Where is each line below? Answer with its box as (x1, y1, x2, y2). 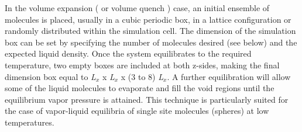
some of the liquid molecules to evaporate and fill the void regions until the (5, 82, 274, 94)
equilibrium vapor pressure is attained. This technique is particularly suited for (5, 93, 289, 105)
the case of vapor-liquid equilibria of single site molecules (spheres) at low (5, 105, 269, 117)
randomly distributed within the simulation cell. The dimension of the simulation (5, 25, 296, 37)
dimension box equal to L (5, 70, 96, 82)
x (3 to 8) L (121, 70, 163, 82)
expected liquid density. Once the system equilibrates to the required (5, 47, 252, 60)
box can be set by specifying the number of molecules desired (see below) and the (5, 36, 297, 48)
